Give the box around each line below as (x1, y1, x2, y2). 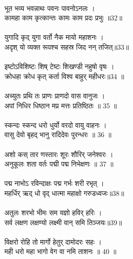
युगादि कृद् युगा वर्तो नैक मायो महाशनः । (4, 32, 104, 42)
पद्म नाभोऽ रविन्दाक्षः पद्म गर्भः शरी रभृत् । (4, 178, 104, 188)
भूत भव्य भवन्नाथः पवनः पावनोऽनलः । (4, 2, 95, 13)
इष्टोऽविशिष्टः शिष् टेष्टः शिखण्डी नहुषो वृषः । (4, 61, 114, 72)
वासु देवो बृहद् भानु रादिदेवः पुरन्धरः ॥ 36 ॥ (4, 129, 112, 140)
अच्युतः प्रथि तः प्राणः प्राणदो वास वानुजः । (4, 90, 105, 100)
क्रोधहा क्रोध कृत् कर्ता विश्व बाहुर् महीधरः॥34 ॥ (4, 71, 124, 81)
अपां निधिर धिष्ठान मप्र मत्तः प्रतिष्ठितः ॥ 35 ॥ (4, 100, 117, 110)
